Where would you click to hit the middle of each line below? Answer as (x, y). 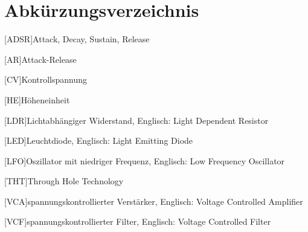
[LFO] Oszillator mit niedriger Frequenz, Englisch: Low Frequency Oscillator (145, 160)
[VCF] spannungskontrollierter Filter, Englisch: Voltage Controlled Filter (138, 221)
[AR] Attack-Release (40, 59)
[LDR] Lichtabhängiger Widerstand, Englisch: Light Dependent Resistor (136, 120)
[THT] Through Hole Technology (64, 181)
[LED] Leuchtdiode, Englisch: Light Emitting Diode (99, 140)
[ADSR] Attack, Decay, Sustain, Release (77, 39)
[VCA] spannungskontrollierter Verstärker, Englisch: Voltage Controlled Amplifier (154, 201)
